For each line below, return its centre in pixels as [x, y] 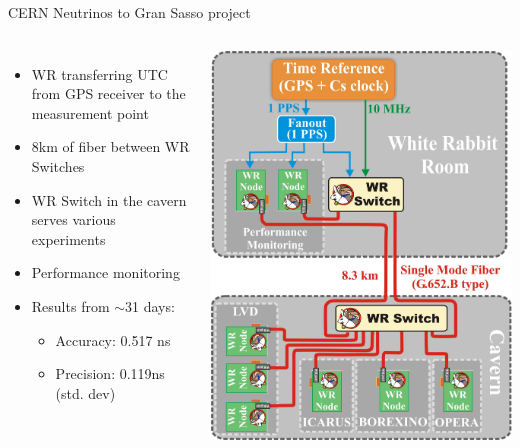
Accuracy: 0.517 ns [113, 339]
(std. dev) [85, 392]
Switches [58, 165]
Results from [70, 305]
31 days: [150, 305]
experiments [68, 238]
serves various [73, 219]
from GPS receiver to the [108, 93]
